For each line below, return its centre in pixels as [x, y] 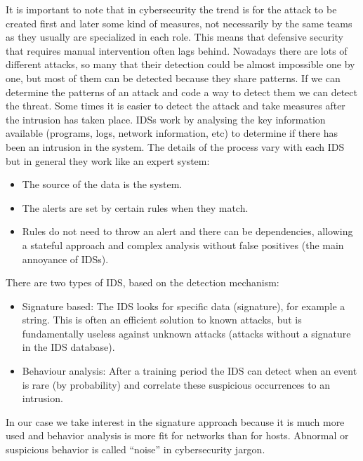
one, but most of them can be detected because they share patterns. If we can [173, 78]
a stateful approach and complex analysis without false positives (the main [183, 245]
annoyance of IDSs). [65, 259]
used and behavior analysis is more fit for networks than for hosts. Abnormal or [177, 435]
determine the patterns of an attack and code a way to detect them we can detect [181, 92]
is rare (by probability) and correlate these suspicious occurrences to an [176, 384]
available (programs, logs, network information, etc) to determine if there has [172, 133]
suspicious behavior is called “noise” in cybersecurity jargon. [136, 449]
